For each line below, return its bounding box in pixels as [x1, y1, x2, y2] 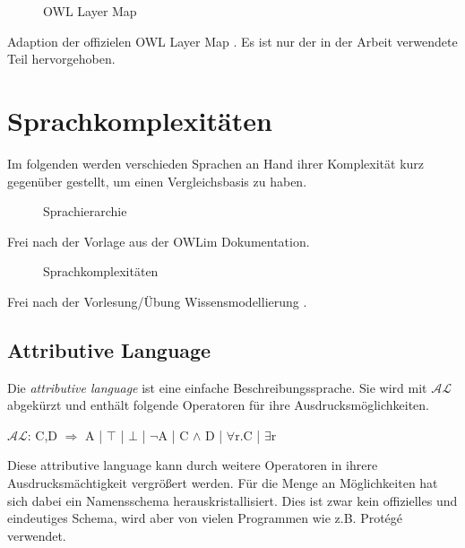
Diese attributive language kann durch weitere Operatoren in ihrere [7, 456, 378, 474]
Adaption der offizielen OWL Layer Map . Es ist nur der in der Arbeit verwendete [7, 31, 458, 50]
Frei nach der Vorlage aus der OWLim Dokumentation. [7, 231, 310, 250]
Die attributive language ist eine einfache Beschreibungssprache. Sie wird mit [7, 378, 427, 396]
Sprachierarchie [43, 202, 127, 221]
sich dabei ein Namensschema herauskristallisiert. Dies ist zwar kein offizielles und [7, 491, 458, 509]
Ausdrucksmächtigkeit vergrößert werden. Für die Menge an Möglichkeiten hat [7, 474, 438, 492]
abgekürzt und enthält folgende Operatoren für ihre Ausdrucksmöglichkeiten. [7, 396, 430, 414]
